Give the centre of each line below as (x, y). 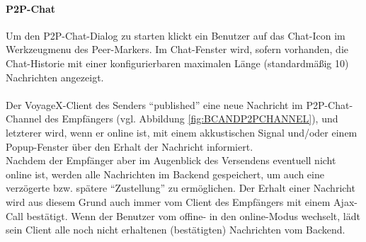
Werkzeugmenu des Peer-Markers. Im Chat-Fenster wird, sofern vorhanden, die (177, 49)
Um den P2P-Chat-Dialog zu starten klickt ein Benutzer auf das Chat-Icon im (176, 35)
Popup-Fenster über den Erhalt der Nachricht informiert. (130, 146)
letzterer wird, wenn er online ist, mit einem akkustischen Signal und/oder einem (182, 132)
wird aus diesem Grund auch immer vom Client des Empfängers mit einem (168, 201)
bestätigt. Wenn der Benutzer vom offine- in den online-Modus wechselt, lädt (193, 215)
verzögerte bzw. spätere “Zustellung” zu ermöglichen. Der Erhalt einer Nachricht (181, 188)
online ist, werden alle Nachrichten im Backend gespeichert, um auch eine (165, 174)
